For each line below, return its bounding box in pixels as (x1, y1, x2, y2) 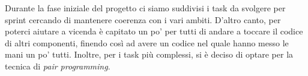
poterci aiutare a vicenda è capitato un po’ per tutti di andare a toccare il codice (5, 25, 303, 37)
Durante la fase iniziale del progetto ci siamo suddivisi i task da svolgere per (5, 2, 286, 14)
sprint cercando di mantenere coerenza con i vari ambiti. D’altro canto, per (5, 13, 281, 26)
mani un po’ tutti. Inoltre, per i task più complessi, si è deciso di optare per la (5, 48, 294, 61)
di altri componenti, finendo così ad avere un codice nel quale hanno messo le (5, 36, 289, 49)
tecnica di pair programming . (5, 59, 110, 72)
